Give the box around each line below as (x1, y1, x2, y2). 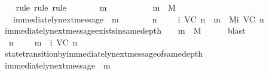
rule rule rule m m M (16, 1, 176, 13)
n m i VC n (8, 35, 78, 48)
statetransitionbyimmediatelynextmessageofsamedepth (4, 47, 203, 60)
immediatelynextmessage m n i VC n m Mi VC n (13, 12, 264, 25)
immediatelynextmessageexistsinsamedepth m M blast (4, 24, 246, 37)
